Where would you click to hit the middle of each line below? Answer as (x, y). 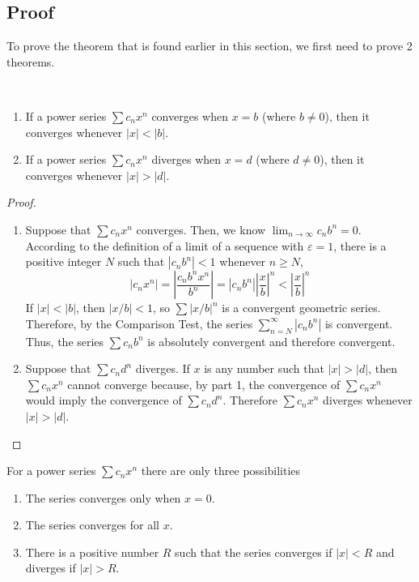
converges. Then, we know (201, 229)
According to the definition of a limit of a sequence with (165, 245)
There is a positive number (92, 552)
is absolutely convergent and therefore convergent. (271, 341)
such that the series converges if (254, 552)
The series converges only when (103, 497)
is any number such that (264, 368)
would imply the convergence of (104, 400)
